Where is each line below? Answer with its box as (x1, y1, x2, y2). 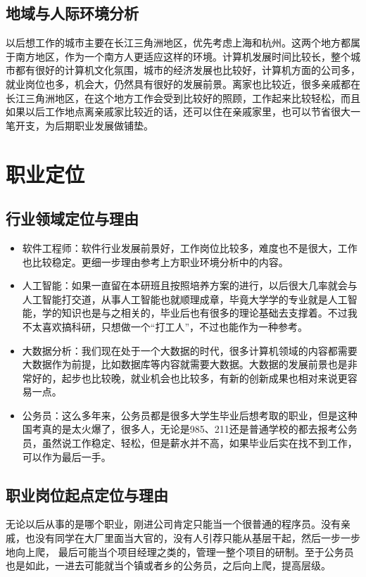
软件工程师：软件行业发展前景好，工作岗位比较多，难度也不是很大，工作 (22, 240, 358, 255)
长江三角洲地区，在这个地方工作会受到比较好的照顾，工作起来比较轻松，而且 (6, 90, 360, 105)
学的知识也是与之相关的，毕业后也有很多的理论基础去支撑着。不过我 (42, 305, 358, 320)
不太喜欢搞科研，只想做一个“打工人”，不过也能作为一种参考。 (22, 319, 308, 334)
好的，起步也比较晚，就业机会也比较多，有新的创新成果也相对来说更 (32, 370, 348, 385)
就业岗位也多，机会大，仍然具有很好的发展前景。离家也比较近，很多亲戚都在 (6, 76, 360, 91)
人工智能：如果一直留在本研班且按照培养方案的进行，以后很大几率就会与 (22, 278, 358, 293)
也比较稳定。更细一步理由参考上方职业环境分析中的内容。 (22, 254, 289, 269)
